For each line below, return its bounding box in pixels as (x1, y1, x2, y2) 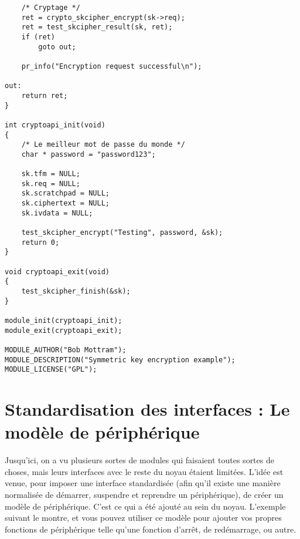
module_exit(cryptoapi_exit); (5, 326, 122, 335)
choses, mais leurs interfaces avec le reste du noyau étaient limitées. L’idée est (5, 465, 284, 477)
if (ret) (21, 32, 55, 41)
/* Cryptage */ (21, 4, 80, 12)
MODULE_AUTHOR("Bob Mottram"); (5, 345, 127, 354)
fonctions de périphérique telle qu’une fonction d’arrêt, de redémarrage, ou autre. (5, 523, 296, 535)
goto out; (38, 42, 76, 51)
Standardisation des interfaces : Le (5, 397, 290, 421)
